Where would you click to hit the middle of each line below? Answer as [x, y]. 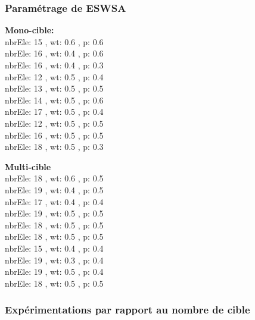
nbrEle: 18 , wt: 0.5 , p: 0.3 [54, 147]
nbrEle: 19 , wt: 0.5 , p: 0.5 [54, 213]
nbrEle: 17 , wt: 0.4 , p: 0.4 [54, 201]
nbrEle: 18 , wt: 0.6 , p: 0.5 [54, 178]
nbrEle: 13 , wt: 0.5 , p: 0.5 [54, 88]
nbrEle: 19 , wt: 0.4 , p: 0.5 [54, 189]
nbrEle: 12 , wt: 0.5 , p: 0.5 [54, 123]
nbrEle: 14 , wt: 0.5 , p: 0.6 [54, 100]
